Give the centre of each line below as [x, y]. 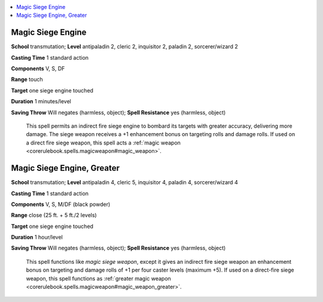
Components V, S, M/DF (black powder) [61, 204]
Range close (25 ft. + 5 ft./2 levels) [54, 215]
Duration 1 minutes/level [41, 101]
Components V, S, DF [38, 69]
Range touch [27, 79]
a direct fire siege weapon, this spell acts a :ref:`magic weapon [103, 143]
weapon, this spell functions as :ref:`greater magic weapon [99, 278]
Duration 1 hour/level [37, 237]
